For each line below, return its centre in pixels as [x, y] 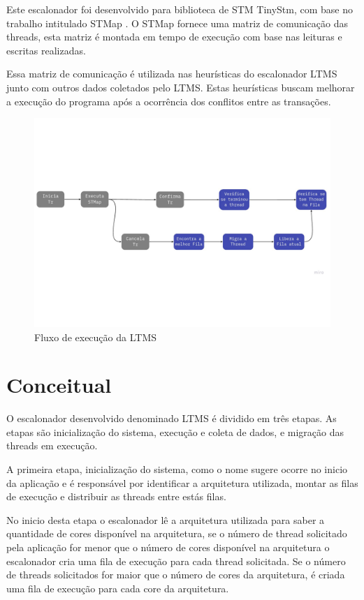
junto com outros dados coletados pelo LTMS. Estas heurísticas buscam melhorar [181, 87]
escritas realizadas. [46, 50]
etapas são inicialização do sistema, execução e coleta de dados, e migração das [175, 432]
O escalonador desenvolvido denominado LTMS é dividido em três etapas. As [172, 418]
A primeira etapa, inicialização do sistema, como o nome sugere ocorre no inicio [177, 469]
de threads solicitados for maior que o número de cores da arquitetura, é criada [176, 575]
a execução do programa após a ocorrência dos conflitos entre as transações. [169, 101]
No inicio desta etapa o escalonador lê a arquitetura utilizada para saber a [166, 519]
